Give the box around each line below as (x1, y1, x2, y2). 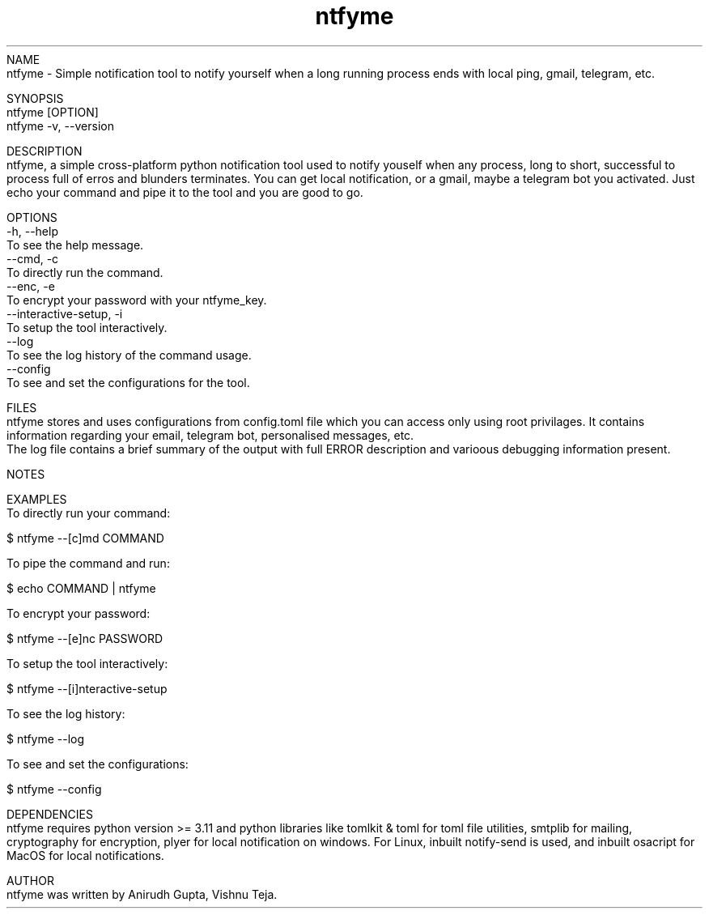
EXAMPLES (6, 492, 67, 506)
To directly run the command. (6, 265, 163, 279)
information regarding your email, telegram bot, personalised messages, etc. (6, 428, 414, 442)
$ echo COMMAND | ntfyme (6, 581, 156, 595)
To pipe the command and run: (6, 555, 170, 570)
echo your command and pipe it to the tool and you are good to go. (6, 185, 363, 199)
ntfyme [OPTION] (6, 104, 99, 119)
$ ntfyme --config (6, 781, 102, 796)
